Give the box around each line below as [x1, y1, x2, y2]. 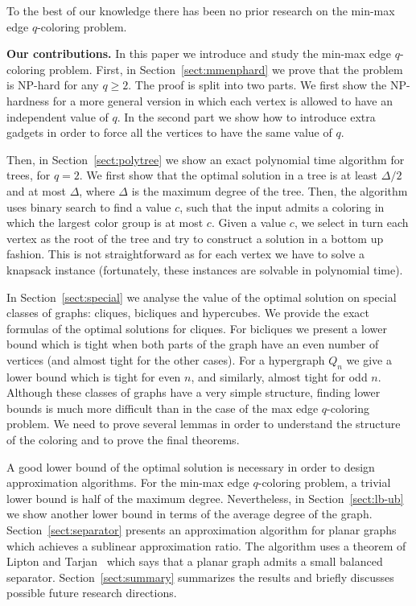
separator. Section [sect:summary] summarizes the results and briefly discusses [6, 568, 394, 585]
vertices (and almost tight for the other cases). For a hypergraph [6, 351, 325, 368]
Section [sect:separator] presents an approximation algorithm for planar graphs [6, 521, 397, 538]
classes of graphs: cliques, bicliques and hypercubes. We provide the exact [6, 304, 369, 321]
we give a [346, 351, 392, 368]
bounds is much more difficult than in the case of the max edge [6, 399, 319, 416]
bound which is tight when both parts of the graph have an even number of [6, 336, 379, 352]
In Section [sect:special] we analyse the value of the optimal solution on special [6, 288, 397, 305]
